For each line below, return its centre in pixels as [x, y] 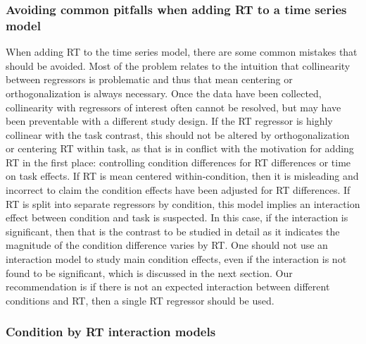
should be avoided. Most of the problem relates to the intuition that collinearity [178, 65]
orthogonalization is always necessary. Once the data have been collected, [164, 93]
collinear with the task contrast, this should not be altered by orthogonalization [178, 134]
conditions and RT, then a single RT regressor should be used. [140, 300]
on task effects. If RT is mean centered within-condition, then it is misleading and [182, 176]
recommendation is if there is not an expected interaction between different [168, 287]
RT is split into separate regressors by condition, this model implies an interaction [183, 203]
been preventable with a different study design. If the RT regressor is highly [169, 121]
